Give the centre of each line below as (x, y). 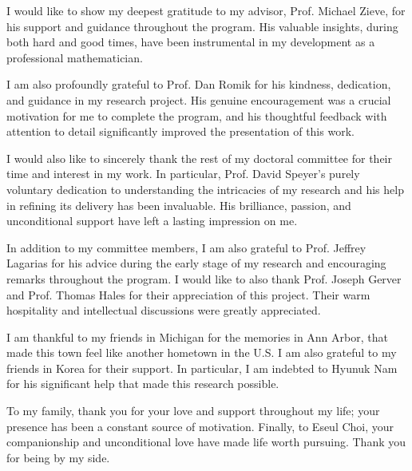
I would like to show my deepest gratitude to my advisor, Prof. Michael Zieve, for (206, 10)
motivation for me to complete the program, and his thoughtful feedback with (197, 115)
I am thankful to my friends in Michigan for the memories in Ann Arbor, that (197, 336)
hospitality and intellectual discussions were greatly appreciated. (164, 310)
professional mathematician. (75, 57)
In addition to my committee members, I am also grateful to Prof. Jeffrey (186, 247)
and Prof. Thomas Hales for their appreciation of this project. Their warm (188, 294)
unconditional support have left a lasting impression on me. (152, 221)
